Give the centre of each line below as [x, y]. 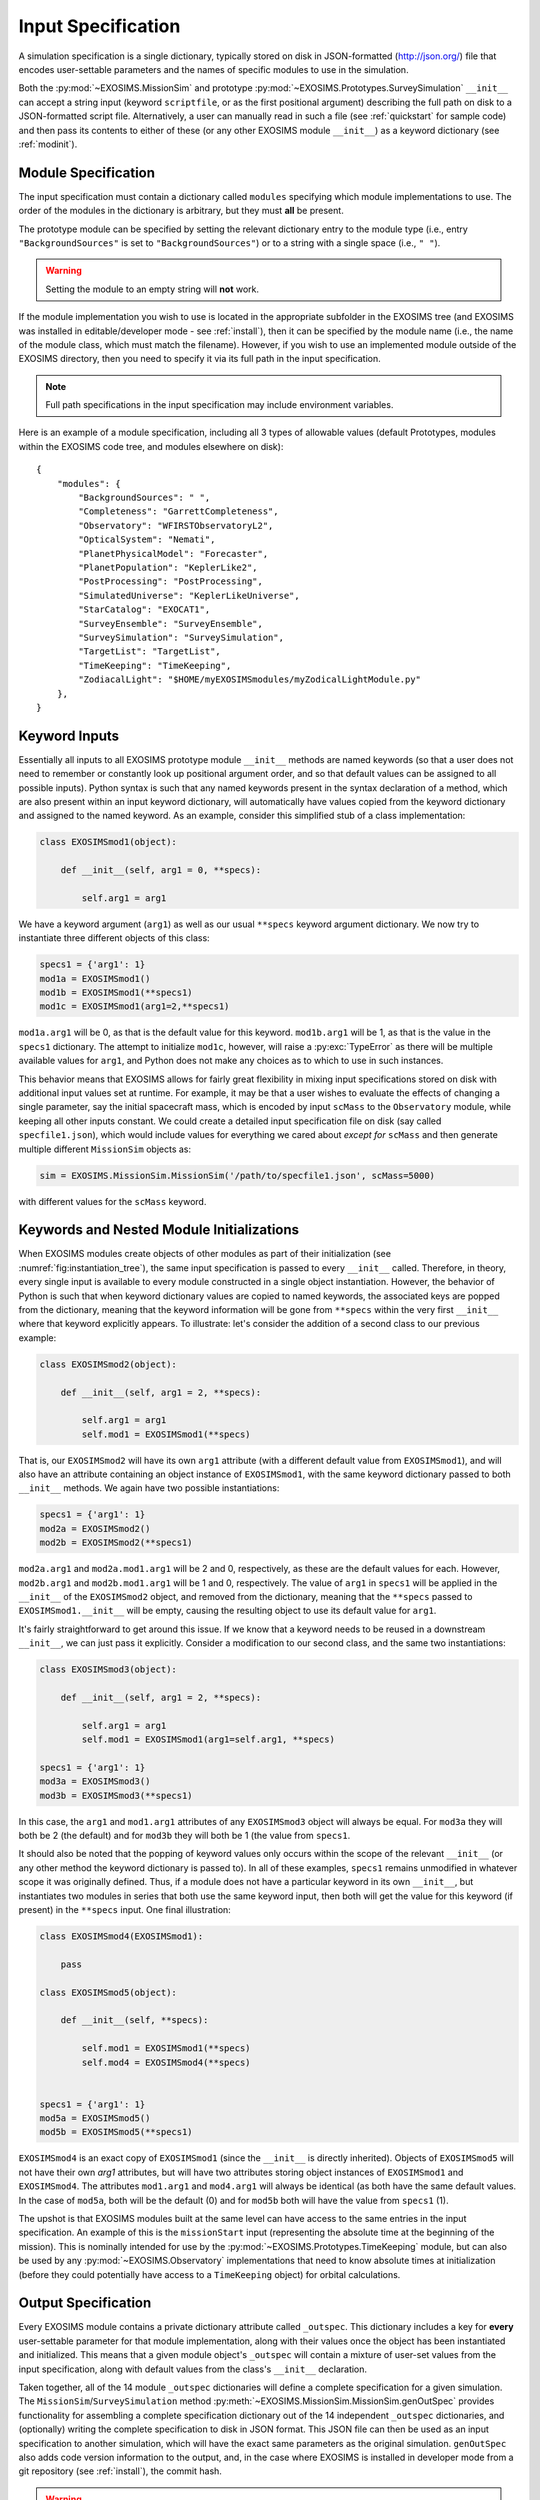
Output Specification [85, 2303]
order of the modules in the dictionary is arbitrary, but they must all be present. [181, 211]
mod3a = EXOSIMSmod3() [95, 1781]
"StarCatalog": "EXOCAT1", [144, 609]
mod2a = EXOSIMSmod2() [95, 1528]
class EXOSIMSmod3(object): [108, 1669]
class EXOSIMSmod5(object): [108, 1992]
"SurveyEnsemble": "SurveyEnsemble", [171, 623]
